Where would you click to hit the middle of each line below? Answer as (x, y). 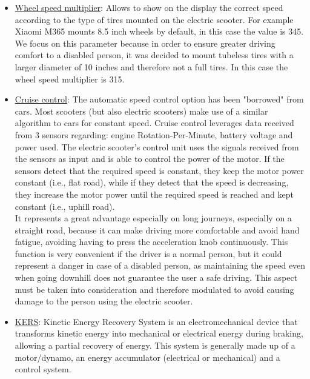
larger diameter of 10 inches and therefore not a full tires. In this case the (151, 66)
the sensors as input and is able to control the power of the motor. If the (150, 159)
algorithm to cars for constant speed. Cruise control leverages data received (154, 123)
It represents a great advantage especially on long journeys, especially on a (153, 218)
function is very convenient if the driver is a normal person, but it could (148, 253)
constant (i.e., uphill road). (65, 206)
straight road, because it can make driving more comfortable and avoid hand (157, 230)
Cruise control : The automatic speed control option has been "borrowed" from (159, 99)
